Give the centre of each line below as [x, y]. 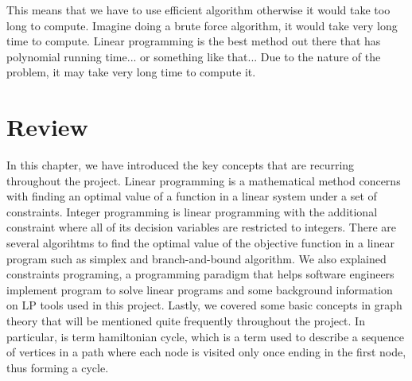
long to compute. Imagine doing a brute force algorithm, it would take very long [202, 25]
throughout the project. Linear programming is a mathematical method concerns [204, 180]
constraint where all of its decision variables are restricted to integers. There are [201, 227]
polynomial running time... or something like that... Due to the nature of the [194, 56]
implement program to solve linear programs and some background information [200, 289]
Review [47, 127]
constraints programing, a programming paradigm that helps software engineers [200, 274]
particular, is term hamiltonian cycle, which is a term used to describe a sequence [205, 336]
